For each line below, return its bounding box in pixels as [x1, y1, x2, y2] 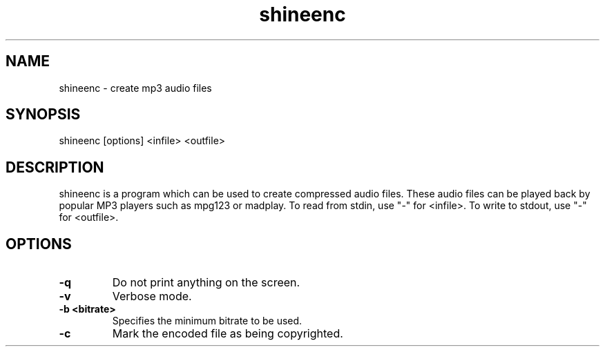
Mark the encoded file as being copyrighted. [112, 326, 343, 341]
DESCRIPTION [6, 158, 104, 176]
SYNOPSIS [6, 106, 81, 124]
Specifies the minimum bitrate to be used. [112, 315, 302, 327]
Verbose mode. [112, 289, 192, 304]
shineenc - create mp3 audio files [59, 81, 212, 94]
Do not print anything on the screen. [112, 275, 300, 290]
